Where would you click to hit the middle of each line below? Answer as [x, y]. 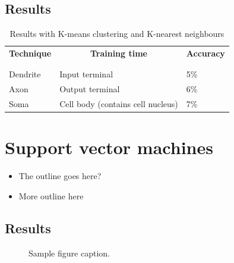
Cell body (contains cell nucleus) [119, 104]
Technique [30, 53]
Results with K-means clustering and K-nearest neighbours [117, 34]
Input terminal [86, 74]
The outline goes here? [60, 176]
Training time [118, 53]
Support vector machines [109, 147]
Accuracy [205, 53]
